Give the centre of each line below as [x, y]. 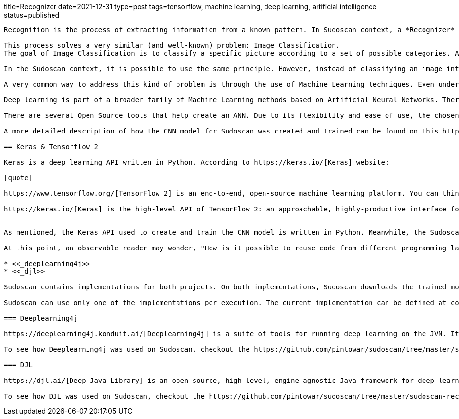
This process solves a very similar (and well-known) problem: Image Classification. [172, 45]
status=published [32, 15]
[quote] [18, 178]
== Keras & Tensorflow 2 [51, 147]
